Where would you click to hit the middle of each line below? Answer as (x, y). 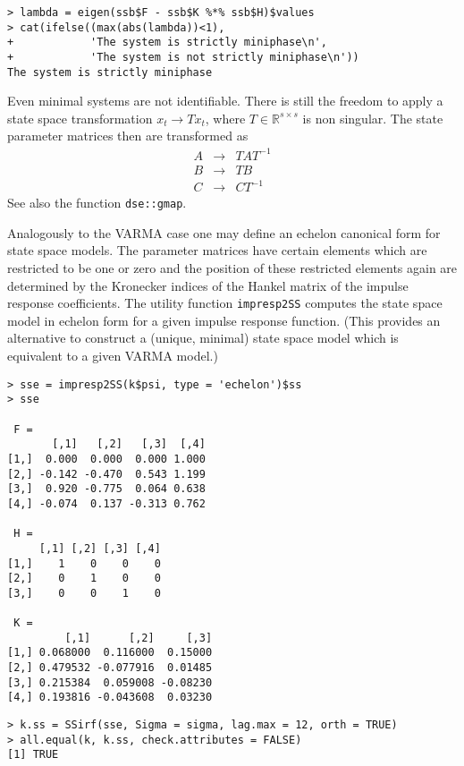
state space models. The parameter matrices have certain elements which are (217, 250)
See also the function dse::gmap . (97, 203)
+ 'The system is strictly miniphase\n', (167, 43)
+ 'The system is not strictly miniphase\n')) (183, 57)
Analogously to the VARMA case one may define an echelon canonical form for (224, 232)
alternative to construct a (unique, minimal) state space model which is (203, 338)
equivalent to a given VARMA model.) (113, 356)
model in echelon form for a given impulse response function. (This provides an (224, 320)
